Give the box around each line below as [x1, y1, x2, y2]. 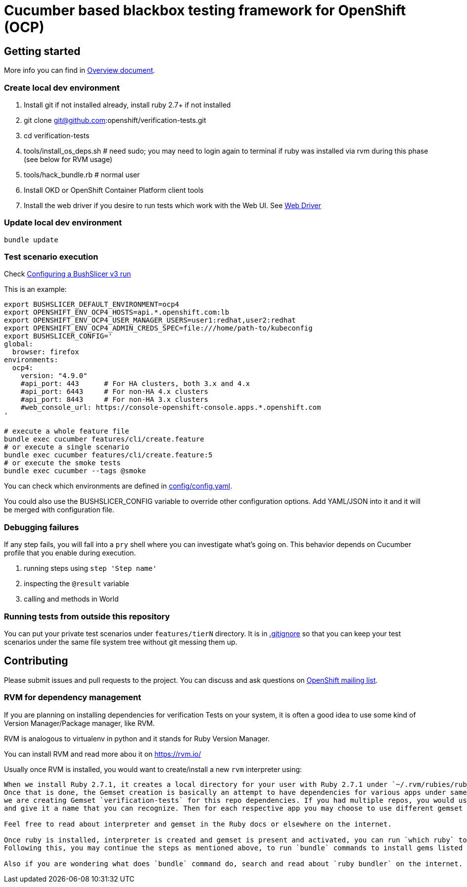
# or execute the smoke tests [4, 459, 121, 467]
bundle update [4, 235, 58, 244]
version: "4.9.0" [20, 372, 88, 380]
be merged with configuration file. [4, 505, 115, 514]
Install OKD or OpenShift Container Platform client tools [24, 185, 204, 194]
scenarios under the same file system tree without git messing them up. [4, 637, 237, 646]
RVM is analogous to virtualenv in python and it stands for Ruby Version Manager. [4, 734, 270, 743]
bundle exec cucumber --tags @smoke [4, 467, 146, 475]
